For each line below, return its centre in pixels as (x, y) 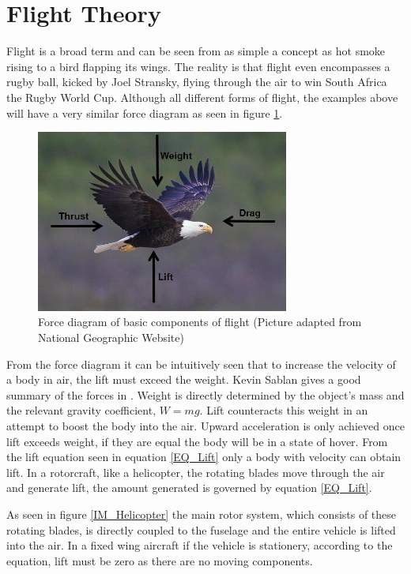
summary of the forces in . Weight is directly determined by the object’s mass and (205, 394)
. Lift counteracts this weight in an (284, 410)
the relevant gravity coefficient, (81, 410)
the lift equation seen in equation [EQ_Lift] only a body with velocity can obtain (204, 457)
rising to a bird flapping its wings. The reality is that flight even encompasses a (198, 66)
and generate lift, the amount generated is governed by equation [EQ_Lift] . (189, 488)
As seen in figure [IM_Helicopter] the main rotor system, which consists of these (202, 514)
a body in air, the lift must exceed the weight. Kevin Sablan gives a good (184, 379)
